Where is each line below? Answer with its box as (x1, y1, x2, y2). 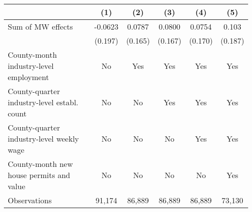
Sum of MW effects (8, 21, 73, 32)
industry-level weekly (8, 133, 79, 144)
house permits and (8, 169, 70, 180)
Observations (8, 195, 52, 206)
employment (8, 71, 49, 82)
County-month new (8, 158, 73, 169)
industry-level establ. (8, 97, 79, 108)
